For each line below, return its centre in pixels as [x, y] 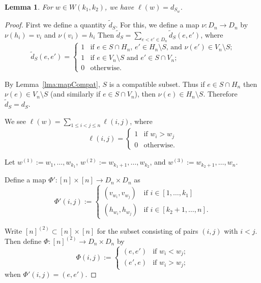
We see [16, 121]
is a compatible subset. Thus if [157, 84]
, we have [119, 7]
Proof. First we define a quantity [55, 25]
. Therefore [220, 94]
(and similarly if [76, 94]
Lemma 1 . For [29, 7]
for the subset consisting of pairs [148, 230]
